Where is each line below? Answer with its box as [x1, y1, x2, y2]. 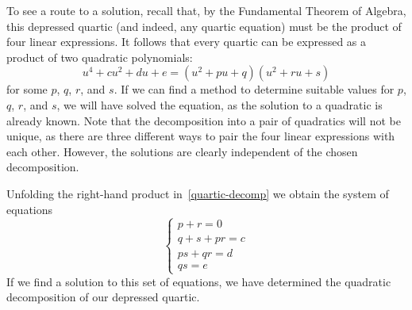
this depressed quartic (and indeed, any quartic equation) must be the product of [6, 17, 402, 34]
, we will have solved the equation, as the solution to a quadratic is [56, 96, 383, 113]
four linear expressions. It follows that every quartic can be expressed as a [6, 33, 367, 50]
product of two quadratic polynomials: [6, 48, 193, 65]
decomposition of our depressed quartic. [6, 289, 200, 305]
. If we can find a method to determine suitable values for [114, 81, 395, 98]
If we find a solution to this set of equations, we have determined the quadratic [6, 273, 391, 289]
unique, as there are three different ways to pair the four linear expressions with [6, 128, 395, 144]
